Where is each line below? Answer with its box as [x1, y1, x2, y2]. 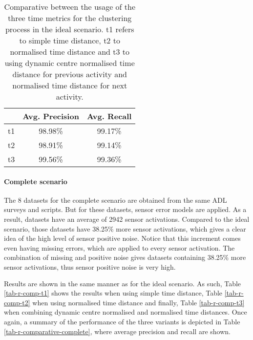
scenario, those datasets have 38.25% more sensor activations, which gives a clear [4, 223, 246, 234]
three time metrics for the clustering [8, 12, 132, 23]
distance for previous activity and [12, 68, 127, 80]
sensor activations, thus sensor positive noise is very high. [4, 261, 176, 272]
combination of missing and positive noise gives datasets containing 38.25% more [4, 252, 246, 262]
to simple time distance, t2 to [19, 35, 120, 46]
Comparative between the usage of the [4, 1, 136, 12]
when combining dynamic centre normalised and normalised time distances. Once [4, 307, 247, 317]
